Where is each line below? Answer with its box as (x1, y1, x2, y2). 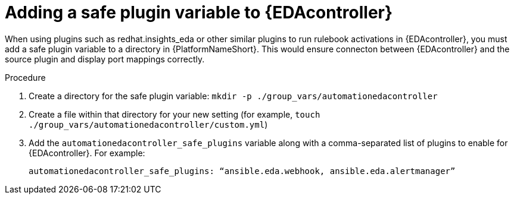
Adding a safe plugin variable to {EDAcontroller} (5, 2, 393, 23)
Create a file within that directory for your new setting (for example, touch (29, 109, 320, 119)
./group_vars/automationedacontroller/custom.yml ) (29, 119, 268, 129)
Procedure (5, 72, 46, 83)
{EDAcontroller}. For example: (29, 147, 145, 158)
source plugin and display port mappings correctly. (5, 53, 205, 64)
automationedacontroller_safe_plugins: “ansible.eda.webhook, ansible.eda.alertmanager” (29, 166, 456, 176)
